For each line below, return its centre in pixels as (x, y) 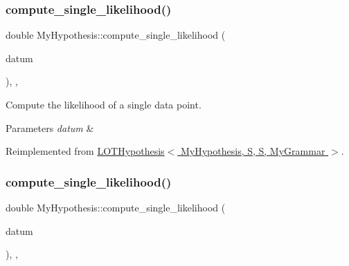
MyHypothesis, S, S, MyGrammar (253, 151)
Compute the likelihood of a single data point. (104, 104)
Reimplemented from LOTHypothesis (85, 151)
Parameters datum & (50, 127)
